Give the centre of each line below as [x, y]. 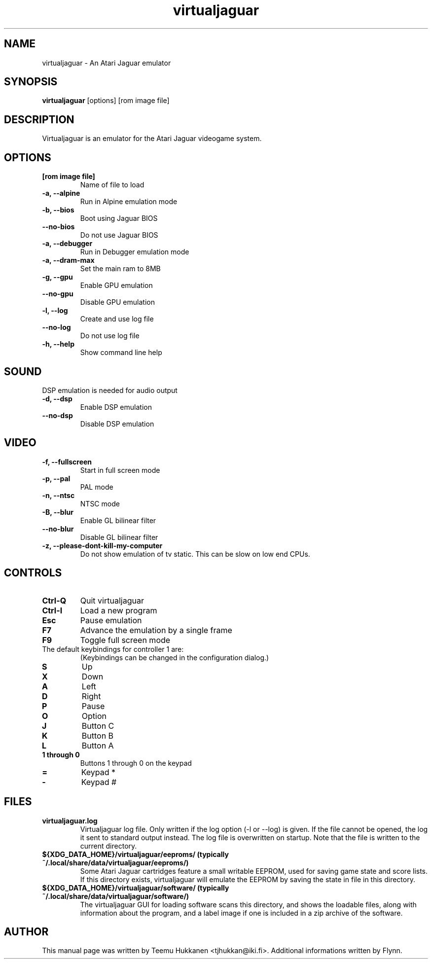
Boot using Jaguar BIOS [119, 218]
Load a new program [119, 610]
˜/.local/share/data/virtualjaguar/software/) [116, 896]
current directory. [108, 846]
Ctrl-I [52, 610]
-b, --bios [58, 210]
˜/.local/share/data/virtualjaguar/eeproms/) [115, 862]
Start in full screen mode [120, 470]
